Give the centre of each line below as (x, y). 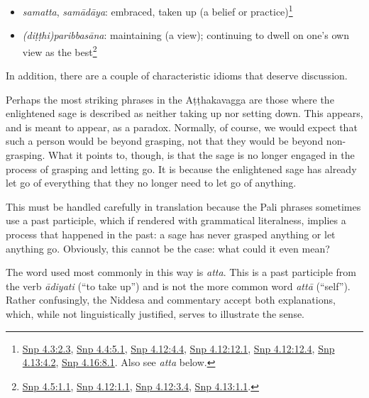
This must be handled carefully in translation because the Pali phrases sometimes (183, 206)
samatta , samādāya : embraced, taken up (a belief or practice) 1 (158, 10)
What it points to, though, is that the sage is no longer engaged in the (202, 155)
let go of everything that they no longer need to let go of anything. (151, 183)
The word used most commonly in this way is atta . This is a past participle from (181, 272)
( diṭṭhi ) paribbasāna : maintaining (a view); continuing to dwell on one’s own (186, 35)
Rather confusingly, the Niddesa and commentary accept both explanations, (171, 300)
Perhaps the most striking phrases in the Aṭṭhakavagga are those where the (170, 99)
